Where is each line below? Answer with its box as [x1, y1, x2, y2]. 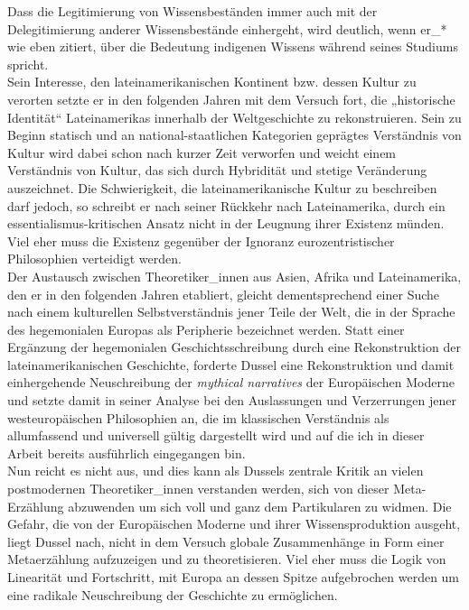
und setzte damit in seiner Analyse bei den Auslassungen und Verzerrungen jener [7, 391, 456, 410]
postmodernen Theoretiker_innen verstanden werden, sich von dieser [7, 479, 389, 498]
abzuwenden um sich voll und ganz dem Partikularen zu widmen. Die [68, 496, 452, 515]
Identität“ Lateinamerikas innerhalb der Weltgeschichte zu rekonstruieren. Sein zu [7, 107, 462, 126]
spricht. [7, 54, 49, 73]
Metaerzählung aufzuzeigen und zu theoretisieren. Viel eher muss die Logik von [7, 550, 446, 568]
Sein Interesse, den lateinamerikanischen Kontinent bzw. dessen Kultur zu [7, 72, 417, 91]
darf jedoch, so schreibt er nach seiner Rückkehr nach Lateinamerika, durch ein [7, 196, 446, 215]
